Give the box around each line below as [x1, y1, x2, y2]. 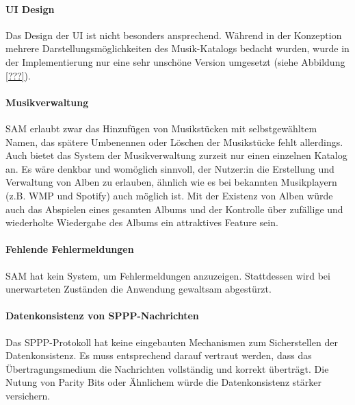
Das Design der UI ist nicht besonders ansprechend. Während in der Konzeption [5, 27, 342, 42]
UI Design [5, 1, 55, 16]
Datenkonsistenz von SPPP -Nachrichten [5, 308, 199, 323]
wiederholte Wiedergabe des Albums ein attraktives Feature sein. [5, 215, 278, 230]
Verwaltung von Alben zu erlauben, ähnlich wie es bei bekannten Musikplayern [5, 175, 337, 189]
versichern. [5, 388, 51, 402]
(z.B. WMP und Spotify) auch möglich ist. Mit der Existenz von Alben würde [5, 188, 333, 202]
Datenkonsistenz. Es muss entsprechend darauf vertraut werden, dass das [5, 348, 312, 363]
